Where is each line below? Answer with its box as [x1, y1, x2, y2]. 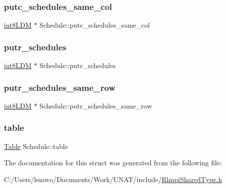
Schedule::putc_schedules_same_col [39, 20, 150, 30]
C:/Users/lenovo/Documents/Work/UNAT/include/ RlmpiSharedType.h [4, 174, 222, 184]
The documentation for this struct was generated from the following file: [4, 157, 222, 168]
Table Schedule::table [4, 141, 68, 151]
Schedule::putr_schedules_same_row [39, 100, 152, 111]
